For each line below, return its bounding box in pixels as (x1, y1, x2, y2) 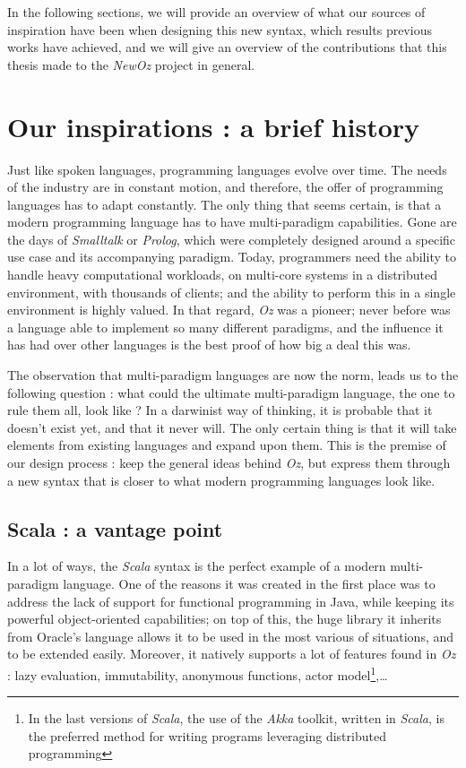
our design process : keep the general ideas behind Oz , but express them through (7, 453, 451, 471)
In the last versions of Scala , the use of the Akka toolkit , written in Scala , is (28, 709, 444, 728)
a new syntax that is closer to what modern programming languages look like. (7, 470, 436, 489)
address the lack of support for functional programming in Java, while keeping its (7, 591, 454, 610)
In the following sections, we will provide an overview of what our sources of (7, 3, 426, 21)
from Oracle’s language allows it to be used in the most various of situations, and (7, 626, 454, 645)
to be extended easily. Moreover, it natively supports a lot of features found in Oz (7, 644, 456, 663)
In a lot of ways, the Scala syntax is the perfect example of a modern (7, 557, 386, 575)
